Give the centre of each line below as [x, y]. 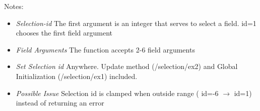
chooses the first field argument [64, 33]
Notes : [14, 6]
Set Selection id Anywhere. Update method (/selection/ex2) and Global [127, 66]
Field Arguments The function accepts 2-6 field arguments [105, 49]
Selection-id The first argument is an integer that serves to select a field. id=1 [136, 23]
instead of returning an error [60, 103]
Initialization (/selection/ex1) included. [77, 76]
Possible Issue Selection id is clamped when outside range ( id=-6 [117, 93]
